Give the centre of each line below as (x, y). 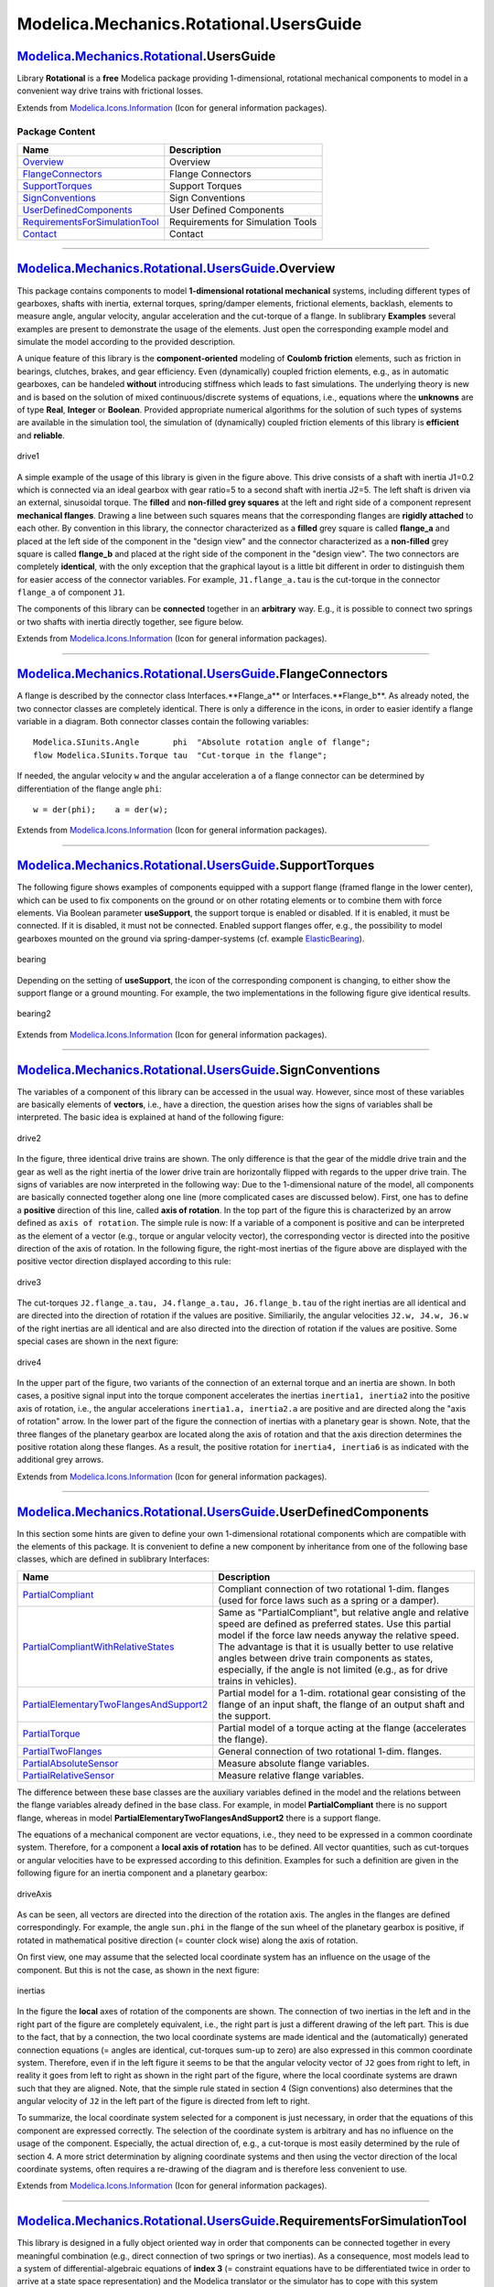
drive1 (28, 456)
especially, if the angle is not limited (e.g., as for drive (333, 1670)
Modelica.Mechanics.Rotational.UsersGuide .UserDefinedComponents (223, 1512)
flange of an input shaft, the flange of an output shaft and (342, 1704)
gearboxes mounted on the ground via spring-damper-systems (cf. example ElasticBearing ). (191, 939)
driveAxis (34, 1894)
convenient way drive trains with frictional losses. (110, 91)
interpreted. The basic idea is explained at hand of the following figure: (150, 1117)
